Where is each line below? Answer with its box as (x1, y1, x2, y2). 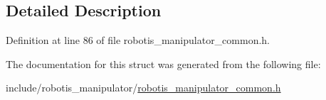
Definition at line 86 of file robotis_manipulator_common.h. (6, 33, 270, 48)
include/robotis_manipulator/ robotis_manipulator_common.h (6, 80, 281, 95)
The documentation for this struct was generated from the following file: (6, 56, 321, 71)
